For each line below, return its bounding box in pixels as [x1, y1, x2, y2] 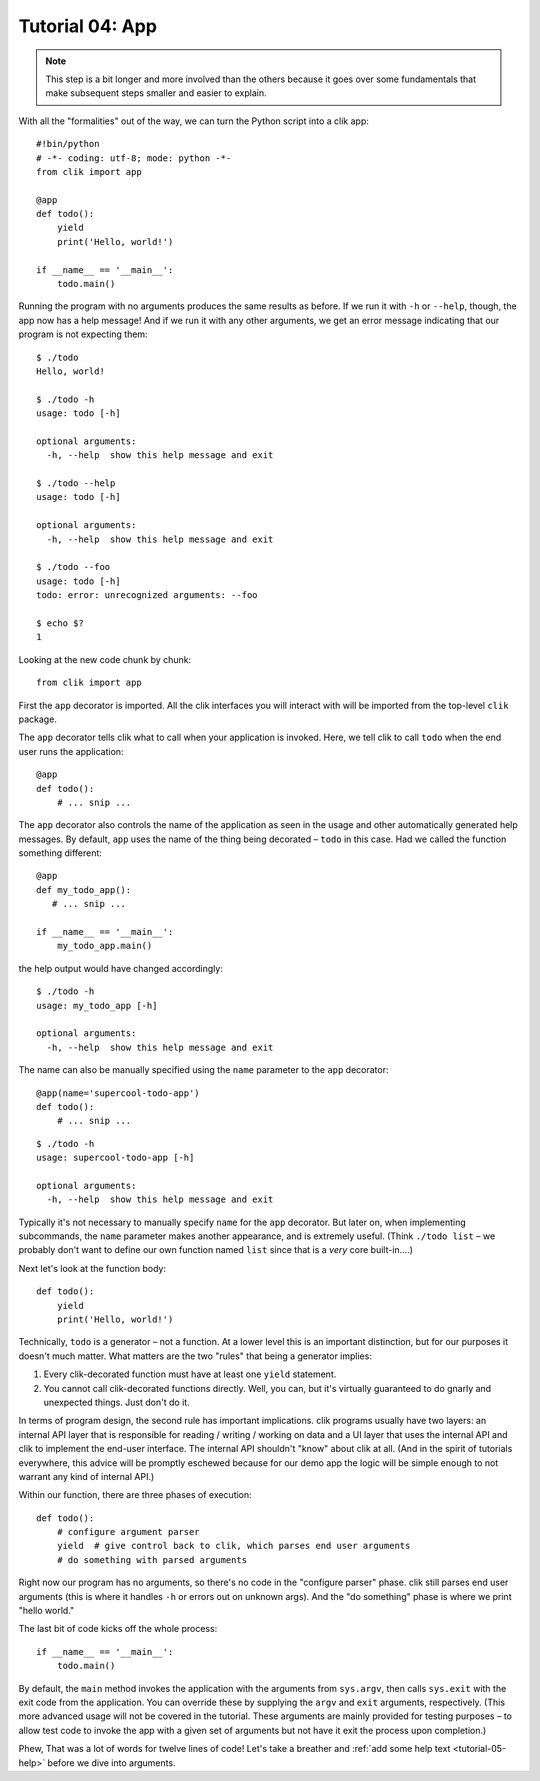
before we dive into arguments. [47, 1756, 176, 1769]
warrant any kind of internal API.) [18, 1470, 155, 1482]
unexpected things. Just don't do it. [43, 1396, 190, 1408]
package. [18, 713, 57, 725]
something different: [18, 847, 102, 859]
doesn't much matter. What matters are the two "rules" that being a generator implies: [18, 1350, 372, 1362]
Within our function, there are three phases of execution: [18, 1489, 252, 1501]
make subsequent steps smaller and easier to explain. [45, 87, 267, 99]
